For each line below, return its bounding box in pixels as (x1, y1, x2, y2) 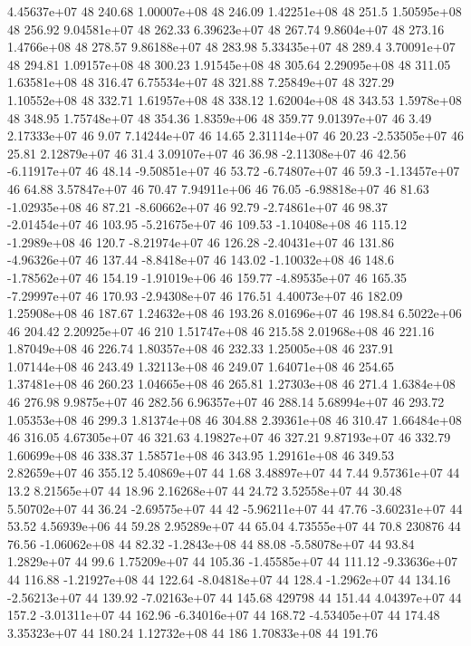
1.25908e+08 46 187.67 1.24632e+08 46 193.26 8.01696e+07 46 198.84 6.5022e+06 (7, 304, 462, 323)
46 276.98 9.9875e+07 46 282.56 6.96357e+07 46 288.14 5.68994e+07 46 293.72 (7, 392, 445, 411)
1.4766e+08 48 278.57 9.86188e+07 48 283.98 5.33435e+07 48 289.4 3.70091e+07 (7, 37, 456, 56)
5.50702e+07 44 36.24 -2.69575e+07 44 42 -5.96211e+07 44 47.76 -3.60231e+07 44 (7, 498, 463, 517)
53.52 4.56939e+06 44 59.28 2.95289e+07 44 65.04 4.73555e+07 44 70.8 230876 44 (7, 516, 461, 535)
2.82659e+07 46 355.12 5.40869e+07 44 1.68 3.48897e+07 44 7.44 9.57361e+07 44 (7, 463, 460, 482)
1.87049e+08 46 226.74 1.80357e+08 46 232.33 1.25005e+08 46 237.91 (7, 339, 394, 358)
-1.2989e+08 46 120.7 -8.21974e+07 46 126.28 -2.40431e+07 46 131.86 (7, 232, 394, 251)
